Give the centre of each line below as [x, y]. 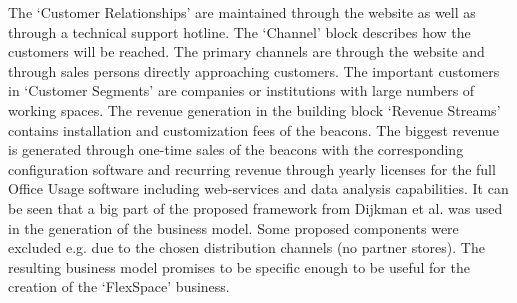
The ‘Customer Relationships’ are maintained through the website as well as [242, 12]
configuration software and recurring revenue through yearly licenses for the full [252, 168]
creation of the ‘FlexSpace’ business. [119, 286]
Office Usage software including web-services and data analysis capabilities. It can [258, 188]
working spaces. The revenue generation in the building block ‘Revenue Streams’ [254, 109]
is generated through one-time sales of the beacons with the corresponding [236, 149]
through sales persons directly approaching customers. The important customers [254, 70]
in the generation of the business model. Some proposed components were [233, 227]
